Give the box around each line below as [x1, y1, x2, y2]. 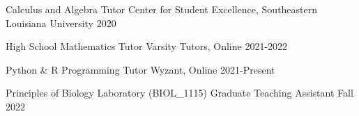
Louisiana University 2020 [6, 15, 116, 30]
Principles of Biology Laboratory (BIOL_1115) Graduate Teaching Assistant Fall [6, 85, 353, 100]
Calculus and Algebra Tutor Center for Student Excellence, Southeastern [6, 2, 318, 16]
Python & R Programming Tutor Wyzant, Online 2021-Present [6, 62, 275, 76]
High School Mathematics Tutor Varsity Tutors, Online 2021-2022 [6, 39, 288, 53]
